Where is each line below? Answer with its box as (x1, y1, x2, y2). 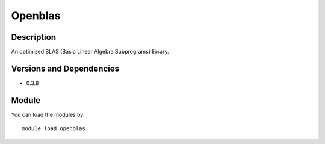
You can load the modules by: (11, 111, 85, 118)
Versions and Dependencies (11, 63, 120, 74)
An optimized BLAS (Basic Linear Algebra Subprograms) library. (11, 48, 170, 55)
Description (11, 32, 57, 42)
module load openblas (22, 125, 85, 132)
